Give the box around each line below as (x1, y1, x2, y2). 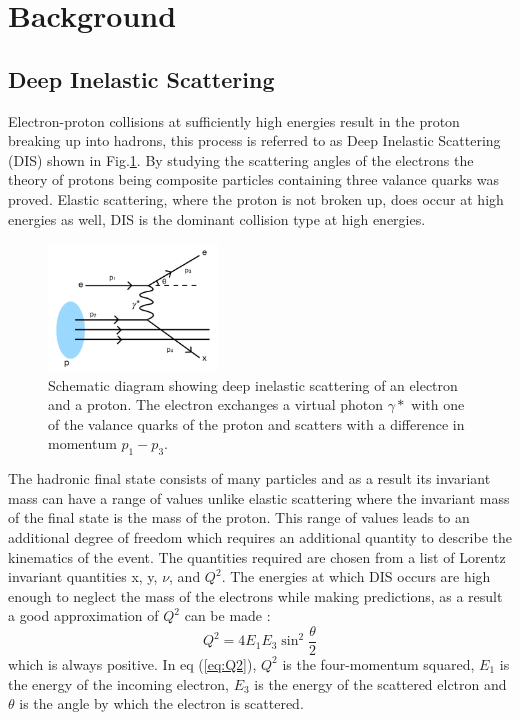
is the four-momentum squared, (282, 653, 475, 674)
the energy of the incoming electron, (8, 673, 229, 694)
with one (411, 394, 465, 415)
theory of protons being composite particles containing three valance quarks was (8, 169, 499, 190)
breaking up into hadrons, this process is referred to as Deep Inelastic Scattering (8, 130, 501, 151)
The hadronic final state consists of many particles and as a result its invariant (8, 468, 491, 489)
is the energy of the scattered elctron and (254, 673, 507, 694)
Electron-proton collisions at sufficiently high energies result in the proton (8, 110, 460, 131)
